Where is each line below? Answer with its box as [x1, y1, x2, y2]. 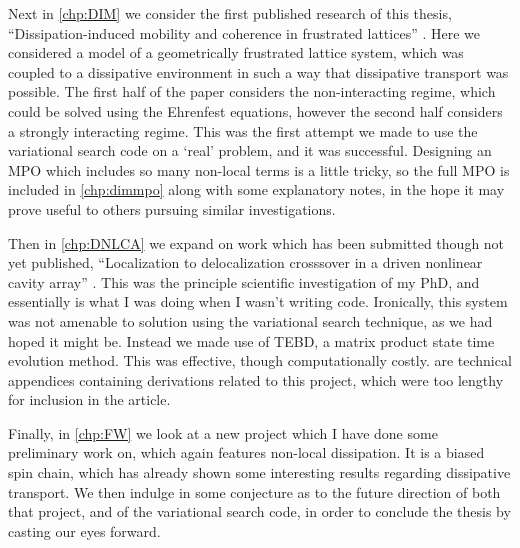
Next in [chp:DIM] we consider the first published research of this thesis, [8, 3, 452, 23]
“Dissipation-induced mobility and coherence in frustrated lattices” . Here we [8, 22, 480, 43]
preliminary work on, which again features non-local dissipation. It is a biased [8, 442, 485, 463]
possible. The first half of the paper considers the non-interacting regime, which [8, 81, 496, 102]
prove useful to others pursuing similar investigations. [8, 198, 336, 219]
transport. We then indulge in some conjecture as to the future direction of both [8, 481, 501, 502]
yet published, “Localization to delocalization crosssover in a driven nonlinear [8, 252, 483, 273]
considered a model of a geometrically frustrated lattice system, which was [8, 42, 464, 63]
